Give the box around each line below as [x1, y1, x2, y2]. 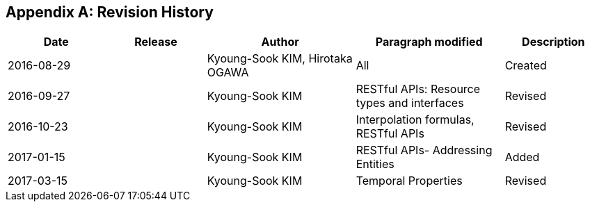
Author [261, 35, 299, 49]
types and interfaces [356, 96, 464, 110]
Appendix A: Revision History [6, 3, 214, 21]
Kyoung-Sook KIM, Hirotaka [207, 51, 353, 66]
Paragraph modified [375, 35, 483, 49]
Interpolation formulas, [356, 113, 475, 127]
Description [522, 35, 585, 49]
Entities [356, 157, 394, 172]
